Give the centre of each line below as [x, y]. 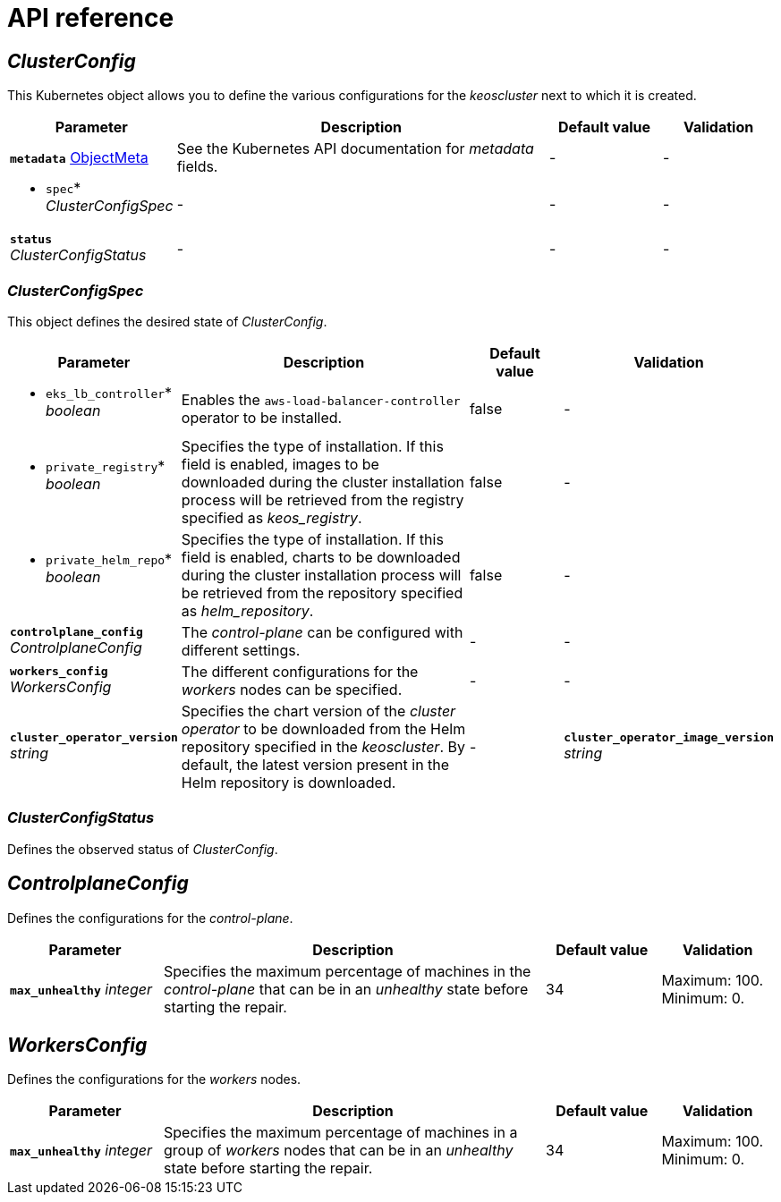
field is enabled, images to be [280, 464]
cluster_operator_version [94, 738]
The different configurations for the [300, 671]
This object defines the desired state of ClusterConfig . [167, 321]
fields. [197, 167]
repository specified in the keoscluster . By [323, 746]
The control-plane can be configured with [322, 632]
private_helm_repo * [109, 559]
